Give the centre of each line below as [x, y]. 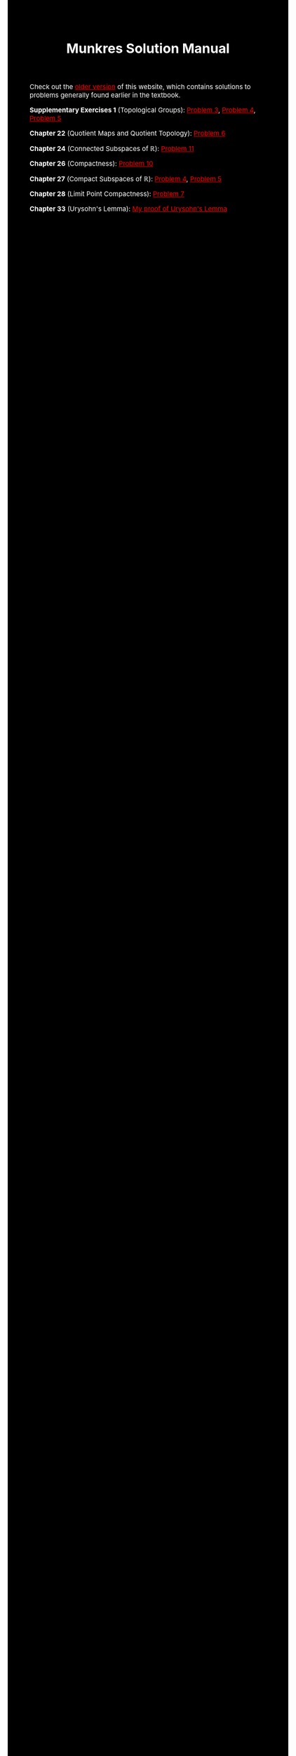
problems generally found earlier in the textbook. [105, 95]
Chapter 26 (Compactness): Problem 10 [92, 163]
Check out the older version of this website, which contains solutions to [140, 87]
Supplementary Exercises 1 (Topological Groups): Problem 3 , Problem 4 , [143, 110]
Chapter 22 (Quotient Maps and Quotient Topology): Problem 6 [128, 133]
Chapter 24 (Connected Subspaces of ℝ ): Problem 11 [112, 149]
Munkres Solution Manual [148, 48]
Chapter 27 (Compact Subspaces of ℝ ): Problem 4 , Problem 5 [126, 179]
